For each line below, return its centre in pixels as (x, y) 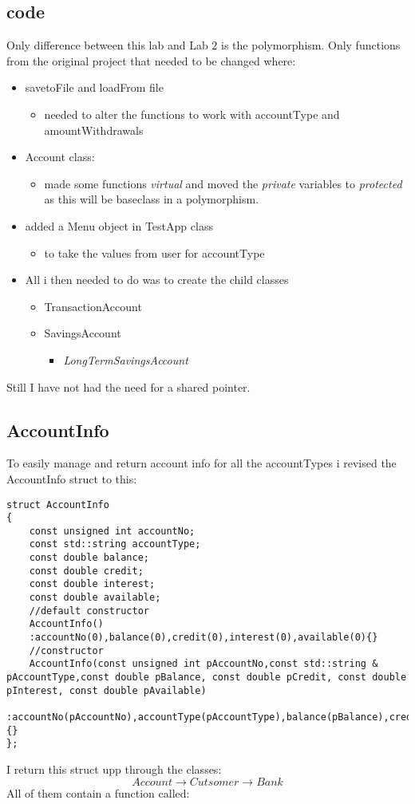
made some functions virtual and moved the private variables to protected (223, 183)
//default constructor (89, 611)
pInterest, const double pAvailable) (107, 690)
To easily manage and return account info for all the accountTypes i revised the (202, 463)
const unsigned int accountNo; (112, 531)
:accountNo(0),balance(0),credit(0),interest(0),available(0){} (204, 638)
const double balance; (89, 558)
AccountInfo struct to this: (72, 478)
